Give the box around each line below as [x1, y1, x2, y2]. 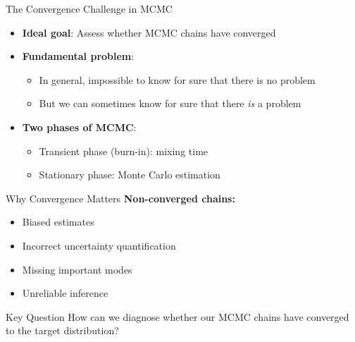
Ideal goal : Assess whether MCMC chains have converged [22, 25, 276, 39]
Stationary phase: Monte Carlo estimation [39, 167, 220, 182]
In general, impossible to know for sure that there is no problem [39, 72, 316, 87]
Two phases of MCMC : [22, 119, 137, 134]
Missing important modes [22, 262, 132, 276]
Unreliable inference [22, 286, 108, 300]
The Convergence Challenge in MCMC [6, 1, 173, 16]
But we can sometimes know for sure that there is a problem [39, 96, 301, 111]
